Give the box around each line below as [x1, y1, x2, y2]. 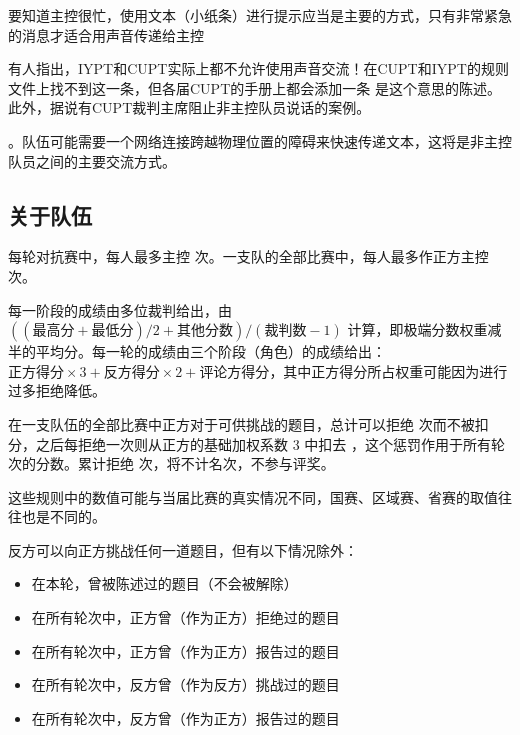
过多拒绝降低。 [8, 380, 106, 401]
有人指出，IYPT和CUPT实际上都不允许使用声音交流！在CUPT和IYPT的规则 [8, 58, 509, 79]
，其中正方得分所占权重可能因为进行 [269, 360, 508, 381]
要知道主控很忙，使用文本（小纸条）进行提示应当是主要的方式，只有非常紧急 [8, 5, 512, 25]
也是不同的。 [21, 506, 106, 527]
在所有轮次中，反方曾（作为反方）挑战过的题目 [31, 674, 340, 695]
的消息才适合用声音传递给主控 [8, 24, 204, 45]
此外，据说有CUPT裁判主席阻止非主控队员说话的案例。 [8, 97, 371, 118]
